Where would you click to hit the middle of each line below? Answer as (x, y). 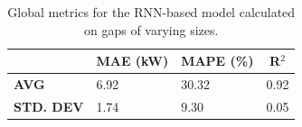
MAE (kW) (132, 61)
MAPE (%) (217, 61)
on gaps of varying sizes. (151, 29)
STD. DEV (49, 106)
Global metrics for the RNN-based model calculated (151, 12)
